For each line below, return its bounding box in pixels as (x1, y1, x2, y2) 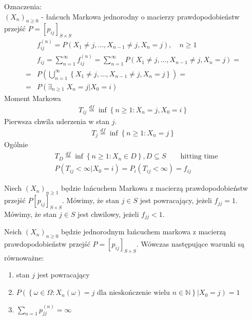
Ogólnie (4, 139, 28, 150)
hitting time (180, 153, 218, 161)
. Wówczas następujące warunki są (136, 238, 245, 249)
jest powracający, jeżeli (140, 195, 212, 206)
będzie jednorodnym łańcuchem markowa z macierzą (61, 226, 226, 237)
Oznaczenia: (4, 1, 42, 11)
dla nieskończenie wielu (97, 289, 170, 297)
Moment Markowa (4, 92, 61, 103)
